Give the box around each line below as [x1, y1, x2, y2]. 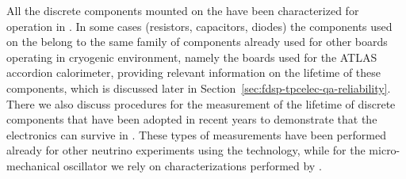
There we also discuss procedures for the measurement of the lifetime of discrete [6, 95, 396, 112]
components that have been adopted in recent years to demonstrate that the [6, 111, 377, 128]
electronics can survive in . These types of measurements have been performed [6, 126, 386, 143]
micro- [369, 142, 400, 158]
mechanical [6, 157, 60, 173]
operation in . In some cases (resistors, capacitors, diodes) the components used [6, 17, 393, 34]
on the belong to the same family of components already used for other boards [6, 33, 388, 50]
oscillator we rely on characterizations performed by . [63, 157, 322, 173]
